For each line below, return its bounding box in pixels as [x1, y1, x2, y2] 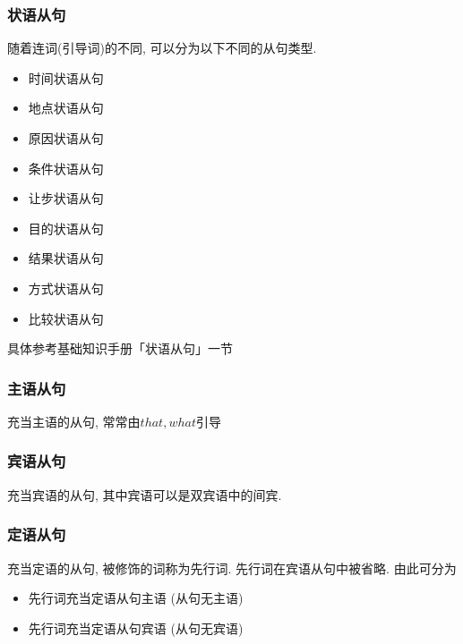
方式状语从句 [28, 278, 104, 297]
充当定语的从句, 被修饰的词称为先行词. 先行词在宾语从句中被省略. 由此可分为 [7, 558, 457, 577]
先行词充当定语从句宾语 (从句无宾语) [28, 618, 244, 637]
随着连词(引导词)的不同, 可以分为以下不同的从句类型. [7, 38, 317, 57]
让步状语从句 [28, 189, 104, 208]
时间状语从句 [28, 68, 104, 87]
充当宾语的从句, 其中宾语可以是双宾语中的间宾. [7, 485, 282, 504]
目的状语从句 [28, 218, 104, 237]
